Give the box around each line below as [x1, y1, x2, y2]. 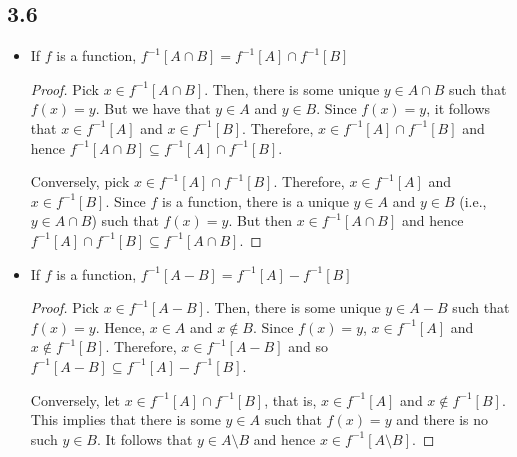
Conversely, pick [30, 171, 130, 192]
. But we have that [95, 98, 211, 119]
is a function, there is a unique [162, 190, 349, 211]
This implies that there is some [30, 409, 221, 430]
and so [288, 336, 328, 357]
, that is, [264, 389, 317, 410]
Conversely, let [30, 389, 120, 410]
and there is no [396, 409, 489, 430]
